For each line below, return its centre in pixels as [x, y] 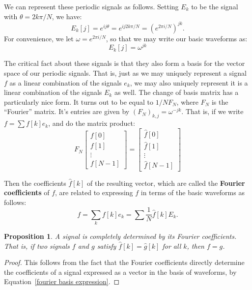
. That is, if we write [212, 111]
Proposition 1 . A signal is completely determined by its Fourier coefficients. [120, 236]
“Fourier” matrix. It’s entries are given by [67, 111]
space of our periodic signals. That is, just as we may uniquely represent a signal [125, 72]
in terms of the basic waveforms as [193, 192]
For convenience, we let [39, 38]
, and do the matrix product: [92, 123]
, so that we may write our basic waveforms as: [177, 38]
